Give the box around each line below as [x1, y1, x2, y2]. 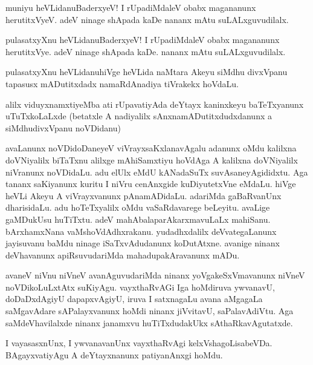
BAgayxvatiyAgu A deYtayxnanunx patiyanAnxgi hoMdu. [5, 348, 223, 361]
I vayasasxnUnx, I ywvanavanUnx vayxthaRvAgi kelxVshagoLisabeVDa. [5, 337, 273, 349]
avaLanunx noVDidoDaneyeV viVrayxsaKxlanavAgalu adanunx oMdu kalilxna [5, 142, 297, 154]
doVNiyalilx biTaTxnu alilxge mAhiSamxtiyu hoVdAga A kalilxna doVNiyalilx [5, 153, 298, 166]
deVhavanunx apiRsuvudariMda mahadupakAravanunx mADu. [5, 248, 240, 261]
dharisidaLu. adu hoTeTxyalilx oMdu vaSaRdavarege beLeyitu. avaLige [5, 201, 270, 214]
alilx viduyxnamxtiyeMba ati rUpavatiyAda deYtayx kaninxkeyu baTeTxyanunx [5, 97, 304, 110]
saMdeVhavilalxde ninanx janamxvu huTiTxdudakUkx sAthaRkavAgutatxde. [5, 316, 293, 329]
